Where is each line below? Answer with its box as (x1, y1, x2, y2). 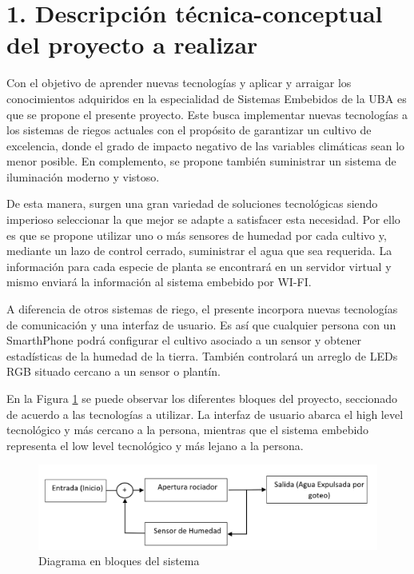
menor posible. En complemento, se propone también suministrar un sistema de (6, 153, 396, 169)
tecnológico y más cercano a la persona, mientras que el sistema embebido (6, 421, 369, 438)
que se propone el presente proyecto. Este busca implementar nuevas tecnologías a (6, 106, 408, 122)
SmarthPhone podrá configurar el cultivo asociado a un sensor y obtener (6, 332, 362, 349)
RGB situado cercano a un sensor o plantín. (6, 363, 221, 380)
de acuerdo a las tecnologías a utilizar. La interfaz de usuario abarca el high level (6, 405, 404, 422)
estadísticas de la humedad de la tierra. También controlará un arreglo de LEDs (6, 347, 398, 364)
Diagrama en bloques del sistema (38, 552, 200, 569)
